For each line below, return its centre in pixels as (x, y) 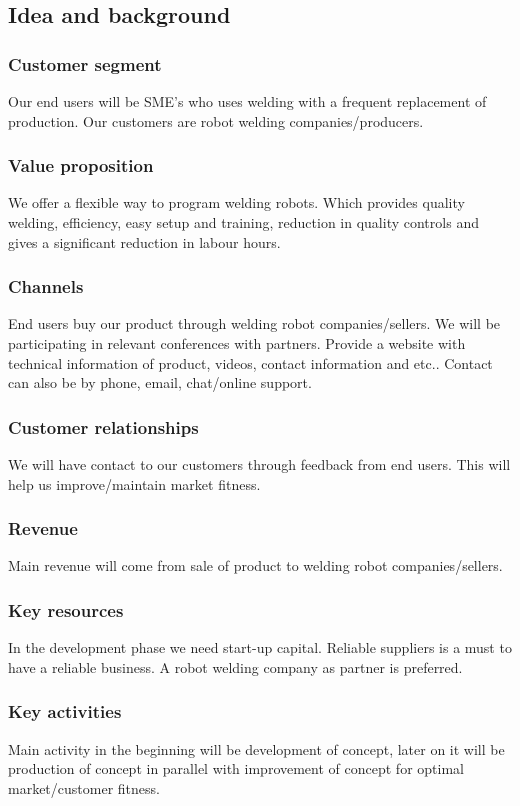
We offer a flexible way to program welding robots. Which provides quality (236, 202)
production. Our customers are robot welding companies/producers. (216, 120)
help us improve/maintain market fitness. (134, 483)
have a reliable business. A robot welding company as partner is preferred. (235, 666)
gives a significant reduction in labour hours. (144, 241)
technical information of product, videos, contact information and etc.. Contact (250, 362)
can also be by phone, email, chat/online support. (160, 382)
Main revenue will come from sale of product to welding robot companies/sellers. (255, 565)
